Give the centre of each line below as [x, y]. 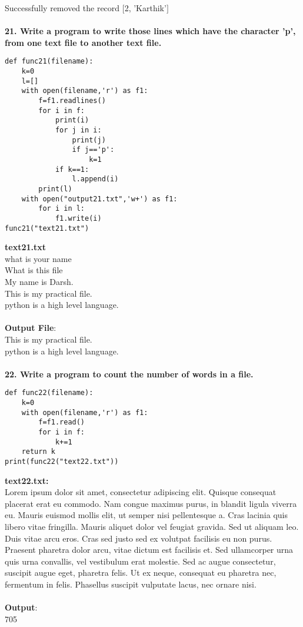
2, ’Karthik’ [145, 8]
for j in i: [78, 130]
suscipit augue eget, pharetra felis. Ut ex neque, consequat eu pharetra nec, [141, 573]
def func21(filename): [49, 62]
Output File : [31, 328]
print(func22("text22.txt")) [62, 461]
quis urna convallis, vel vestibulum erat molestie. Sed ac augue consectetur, [140, 561]
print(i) [72, 120]
